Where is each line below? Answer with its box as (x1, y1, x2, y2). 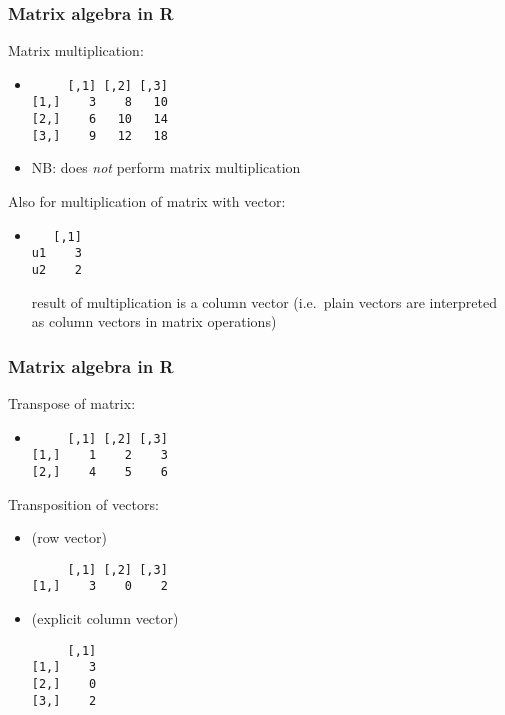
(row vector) (31, 527, 107, 548)
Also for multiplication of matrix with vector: (8, 191, 286, 212)
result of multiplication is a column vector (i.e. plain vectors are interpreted (31, 291, 497, 312)
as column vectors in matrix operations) (31, 311, 277, 332)
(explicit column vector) (31, 608, 179, 629)
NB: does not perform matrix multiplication (31, 157, 301, 178)
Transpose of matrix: (8, 393, 136, 413)
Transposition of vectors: (8, 493, 159, 514)
